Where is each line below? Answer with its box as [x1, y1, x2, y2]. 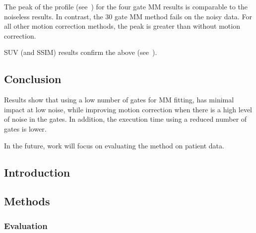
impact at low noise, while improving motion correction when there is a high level [4, 104, 253, 114]
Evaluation [4, 219, 48, 232]
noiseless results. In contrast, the [4, 11, 103, 21]
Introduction [4, 164, 70, 180]
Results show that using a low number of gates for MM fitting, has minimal [4, 94, 234, 105]
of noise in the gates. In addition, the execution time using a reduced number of [4, 114, 247, 124]
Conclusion [4, 71, 62, 87]
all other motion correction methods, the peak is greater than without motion [4, 21, 240, 31]
